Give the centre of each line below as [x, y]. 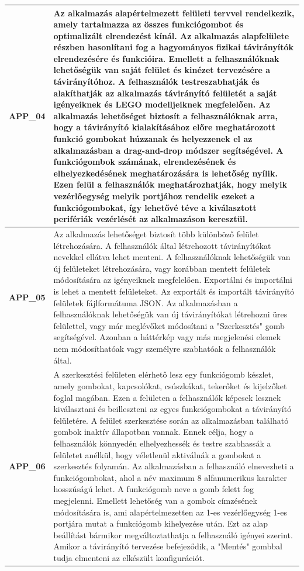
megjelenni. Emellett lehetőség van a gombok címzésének [155, 500]
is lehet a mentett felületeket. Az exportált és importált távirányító [174, 291]
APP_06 [27, 466]
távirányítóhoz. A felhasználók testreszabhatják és [156, 82]
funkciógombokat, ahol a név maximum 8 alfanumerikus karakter [170, 477]
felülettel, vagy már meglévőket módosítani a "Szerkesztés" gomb [169, 325]
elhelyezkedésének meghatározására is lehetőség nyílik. [165, 173]
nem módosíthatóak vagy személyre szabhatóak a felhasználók [165, 348]
